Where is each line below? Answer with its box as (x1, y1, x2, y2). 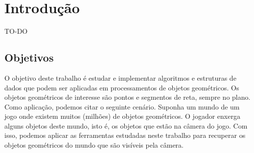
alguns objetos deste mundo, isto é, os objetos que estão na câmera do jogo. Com (4, 120, 248, 131)
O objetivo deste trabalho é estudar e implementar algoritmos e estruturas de (4, 72, 236, 83)
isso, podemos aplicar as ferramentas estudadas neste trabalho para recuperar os (4, 130, 246, 140)
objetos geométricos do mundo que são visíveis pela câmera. (4, 140, 184, 150)
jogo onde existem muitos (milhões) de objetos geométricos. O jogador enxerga (4, 111, 240, 121)
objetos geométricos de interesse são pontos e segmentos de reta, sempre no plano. (4, 92, 251, 102)
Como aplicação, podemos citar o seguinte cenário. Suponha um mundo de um (4, 101, 240, 111)
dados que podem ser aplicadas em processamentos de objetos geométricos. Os (4, 82, 239, 92)
